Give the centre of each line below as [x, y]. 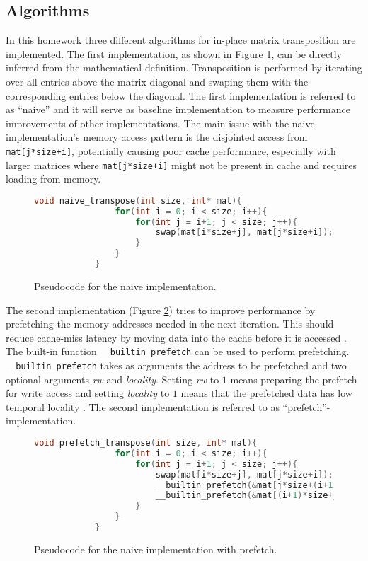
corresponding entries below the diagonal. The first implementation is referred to [181, 95]
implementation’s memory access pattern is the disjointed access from [157, 137]
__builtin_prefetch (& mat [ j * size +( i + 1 [244, 485]
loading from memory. [53, 179]
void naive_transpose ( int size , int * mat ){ [138, 201]
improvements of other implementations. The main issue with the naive [160, 123]
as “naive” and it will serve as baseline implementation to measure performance [178, 109]
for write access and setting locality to [88, 393]
